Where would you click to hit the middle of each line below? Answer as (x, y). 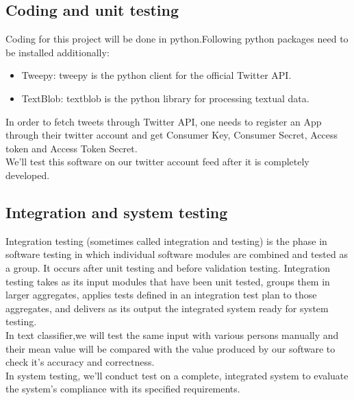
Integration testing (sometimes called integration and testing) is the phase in (166, 240)
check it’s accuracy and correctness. (80, 362)
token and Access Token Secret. (72, 148)
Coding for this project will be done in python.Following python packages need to (177, 39)
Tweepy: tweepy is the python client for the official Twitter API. (156, 75)
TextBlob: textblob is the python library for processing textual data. (165, 98)
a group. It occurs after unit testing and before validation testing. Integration (168, 267)
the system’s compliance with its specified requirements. (123, 389)
